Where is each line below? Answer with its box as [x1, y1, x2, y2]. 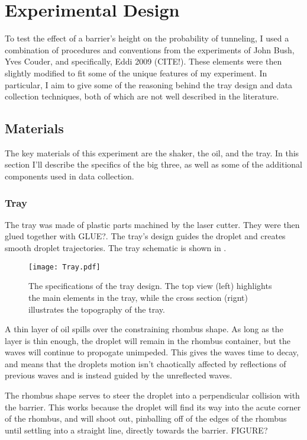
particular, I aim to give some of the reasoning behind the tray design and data [5, 78, 293, 91]
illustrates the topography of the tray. [28, 303, 165, 315]
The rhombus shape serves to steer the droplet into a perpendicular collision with [5, 389, 300, 402]
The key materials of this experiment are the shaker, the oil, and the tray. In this [5, 146, 299, 159]
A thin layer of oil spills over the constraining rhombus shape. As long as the [5, 323, 283, 335]
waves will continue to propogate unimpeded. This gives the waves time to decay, [5, 346, 299, 358]
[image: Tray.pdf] [28, 262, 101, 271]
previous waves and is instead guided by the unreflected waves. [5, 369, 232, 381]
